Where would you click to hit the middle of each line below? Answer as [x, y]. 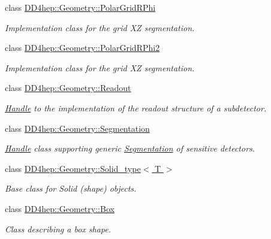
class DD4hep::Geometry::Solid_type [73, 168]
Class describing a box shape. [58, 229]
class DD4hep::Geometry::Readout [68, 88]
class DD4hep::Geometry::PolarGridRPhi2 [82, 48]
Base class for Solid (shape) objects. [71, 188]
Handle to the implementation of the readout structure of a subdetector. [136, 108]
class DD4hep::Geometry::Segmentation [77, 128]
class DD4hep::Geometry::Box [60, 208]
